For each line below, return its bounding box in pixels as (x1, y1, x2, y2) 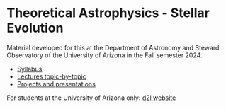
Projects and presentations (16, 79, 96, 88)
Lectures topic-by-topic (16, 72, 86, 81)
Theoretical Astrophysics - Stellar (6, 5, 210, 21)
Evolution (6, 20, 64, 36)
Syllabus (16, 64, 43, 73)
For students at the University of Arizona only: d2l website (6, 93, 176, 102)
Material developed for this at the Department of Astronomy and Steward (6, 43, 220, 52)
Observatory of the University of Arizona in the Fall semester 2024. (6, 51, 203, 59)
